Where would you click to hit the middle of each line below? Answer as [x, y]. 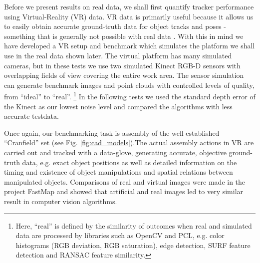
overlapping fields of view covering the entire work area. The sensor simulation [124, 75]
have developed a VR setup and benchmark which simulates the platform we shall [130, 46]
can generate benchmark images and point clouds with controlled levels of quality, [129, 85]
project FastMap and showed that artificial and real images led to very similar [124, 191]
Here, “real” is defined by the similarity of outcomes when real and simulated [134, 225]
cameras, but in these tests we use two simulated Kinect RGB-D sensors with [122, 65]
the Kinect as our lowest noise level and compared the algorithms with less [118, 106]
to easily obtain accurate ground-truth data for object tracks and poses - [115, 26]
